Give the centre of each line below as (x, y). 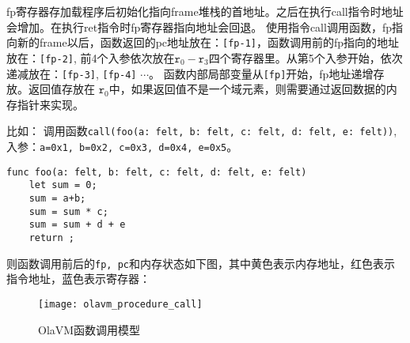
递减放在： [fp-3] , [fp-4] (72, 73)
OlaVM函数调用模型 (89, 329)
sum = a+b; (57, 198)
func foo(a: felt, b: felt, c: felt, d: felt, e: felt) (157, 172)
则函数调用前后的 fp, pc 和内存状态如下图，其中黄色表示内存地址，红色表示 (201, 263)
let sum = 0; (63, 185)
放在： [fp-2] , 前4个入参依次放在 (91, 57)
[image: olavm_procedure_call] (120, 304)
